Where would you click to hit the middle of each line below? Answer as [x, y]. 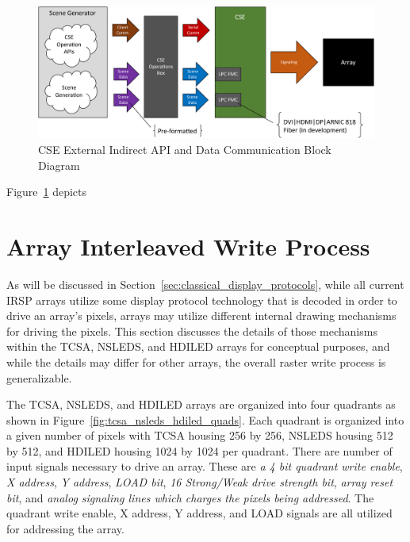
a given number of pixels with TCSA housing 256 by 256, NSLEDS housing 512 [200, 435]
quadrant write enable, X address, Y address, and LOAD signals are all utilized [199, 513]
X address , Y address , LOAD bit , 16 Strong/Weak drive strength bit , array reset [200, 482]
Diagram [59, 165]
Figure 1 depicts [47, 192]
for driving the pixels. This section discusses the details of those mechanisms [192, 331]
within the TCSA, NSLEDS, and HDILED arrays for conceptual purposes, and [198, 346]
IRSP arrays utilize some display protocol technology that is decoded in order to [202, 300]
